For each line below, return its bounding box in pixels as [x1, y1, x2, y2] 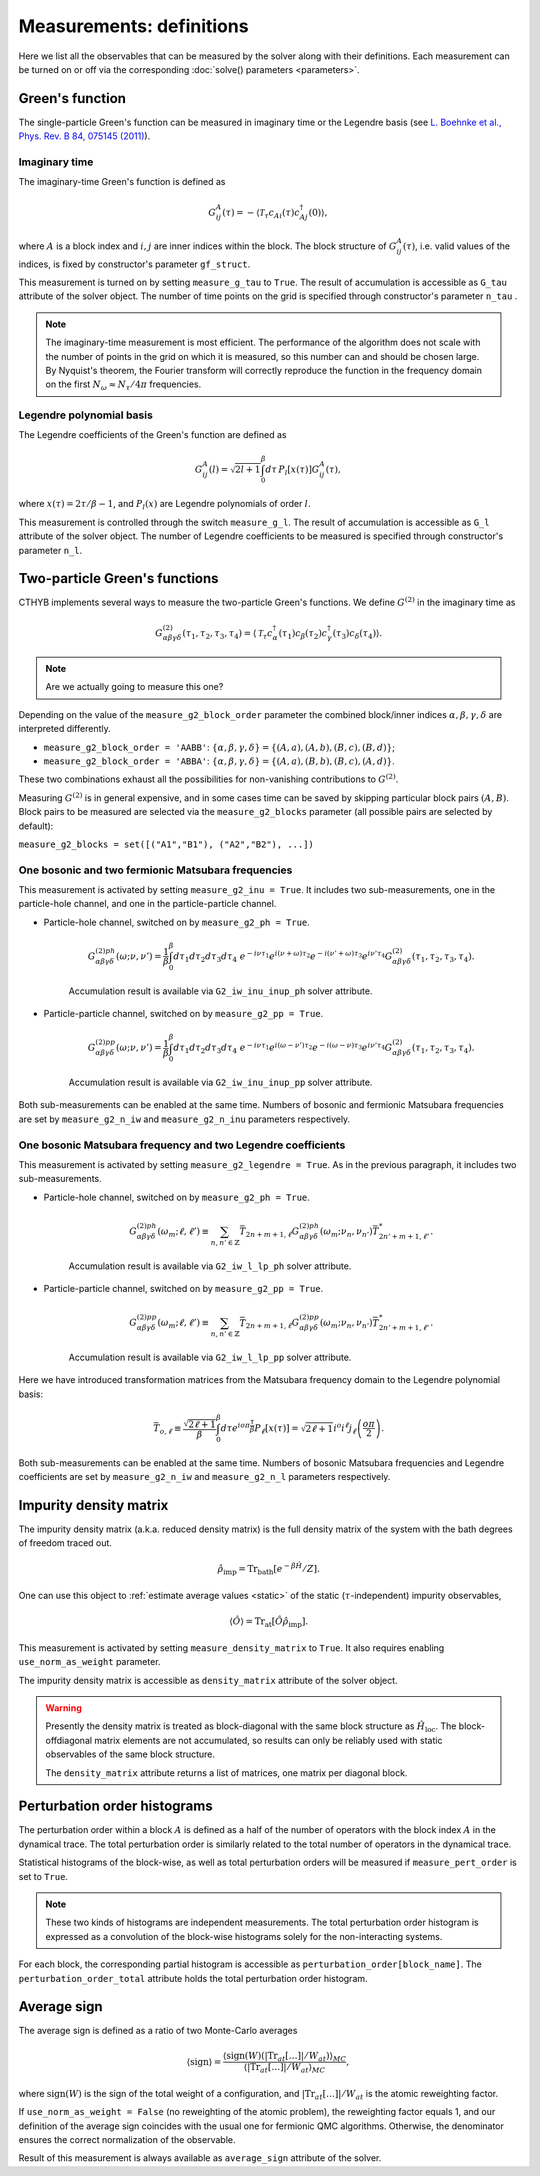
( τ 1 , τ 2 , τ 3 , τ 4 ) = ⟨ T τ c [181, 627, 274, 641]
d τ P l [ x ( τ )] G [265, 463, 320, 477]
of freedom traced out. [18, 1537, 112, 1549]
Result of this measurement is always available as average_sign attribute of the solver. [18, 2152, 382, 2164]
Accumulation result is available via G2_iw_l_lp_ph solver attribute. [68, 1260, 352, 1272]
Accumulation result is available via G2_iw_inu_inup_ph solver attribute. [68, 985, 373, 997]
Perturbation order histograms [18, 1798, 214, 1815]
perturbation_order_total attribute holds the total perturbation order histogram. [18, 1972, 369, 1984]
